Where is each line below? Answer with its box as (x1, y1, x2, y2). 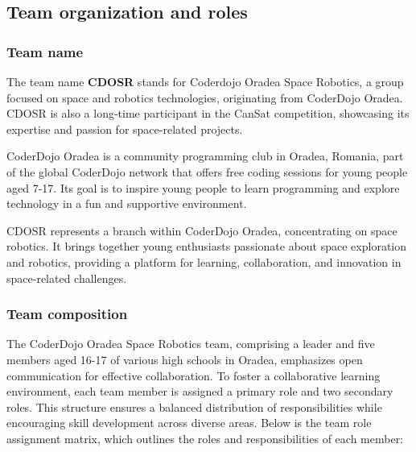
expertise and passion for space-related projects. (6, 120, 243, 137)
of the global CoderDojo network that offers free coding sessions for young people (6, 163, 408, 180)
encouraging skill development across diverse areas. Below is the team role (6, 414, 372, 431)
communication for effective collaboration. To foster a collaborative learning (6, 367, 381, 384)
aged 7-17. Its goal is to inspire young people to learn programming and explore (6, 179, 400, 196)
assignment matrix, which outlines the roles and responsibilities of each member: (6, 429, 404, 446)
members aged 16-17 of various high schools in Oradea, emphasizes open (6, 350, 363, 367)
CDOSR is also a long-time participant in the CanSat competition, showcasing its (6, 105, 410, 122)
